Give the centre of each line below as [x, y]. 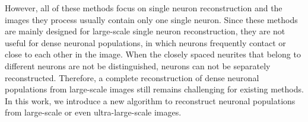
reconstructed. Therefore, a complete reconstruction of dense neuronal [132, 77]
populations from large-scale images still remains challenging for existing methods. [154, 89]
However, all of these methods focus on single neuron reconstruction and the [144, 8]
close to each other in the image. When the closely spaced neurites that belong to [153, 54]
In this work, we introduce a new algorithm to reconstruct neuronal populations [150, 100]
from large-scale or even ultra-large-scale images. [93, 112]
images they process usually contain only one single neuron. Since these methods [151, 19]
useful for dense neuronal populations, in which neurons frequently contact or [145, 42]
